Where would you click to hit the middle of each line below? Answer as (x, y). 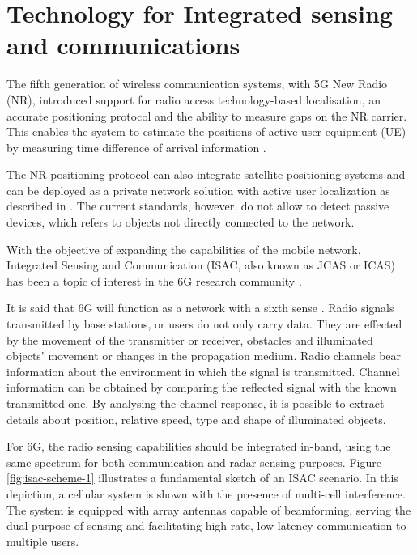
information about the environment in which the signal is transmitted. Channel (203, 371)
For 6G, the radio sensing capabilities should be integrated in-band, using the (199, 446)
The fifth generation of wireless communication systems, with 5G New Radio (197, 84)
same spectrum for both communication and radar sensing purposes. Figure (194, 462)
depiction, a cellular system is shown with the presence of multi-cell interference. (206, 493)
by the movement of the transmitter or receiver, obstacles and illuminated (190, 339)
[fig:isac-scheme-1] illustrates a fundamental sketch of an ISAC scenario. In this (202, 478)
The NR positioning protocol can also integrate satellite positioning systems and (206, 174)
